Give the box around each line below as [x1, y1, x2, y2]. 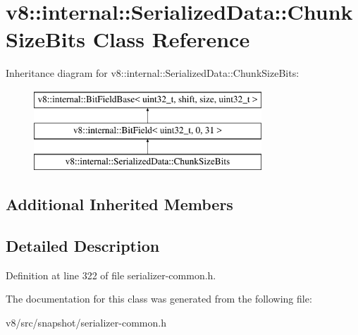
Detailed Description [6, 235, 160, 257]
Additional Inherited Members [6, 193, 233, 215]
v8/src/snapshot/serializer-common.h [6, 315, 166, 330]
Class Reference [92, 25, 250, 54]
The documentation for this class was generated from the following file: [6, 291, 312, 306]
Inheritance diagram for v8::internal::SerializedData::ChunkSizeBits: [6, 66, 300, 80]
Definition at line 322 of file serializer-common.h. [6, 267, 216, 282]
